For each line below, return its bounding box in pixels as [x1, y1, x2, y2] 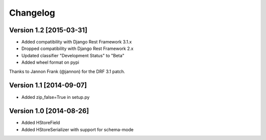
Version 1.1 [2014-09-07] [9, 81, 87, 90]
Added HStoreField [21, 120, 60, 126]
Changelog [9, 7, 55, 18]
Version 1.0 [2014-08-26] [9, 107, 89, 115]
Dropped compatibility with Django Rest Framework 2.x [21, 46, 134, 51]
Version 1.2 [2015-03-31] [9, 26, 88, 34]
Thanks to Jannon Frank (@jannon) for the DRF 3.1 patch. [9, 69, 126, 74]
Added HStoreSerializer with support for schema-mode [21, 126, 134, 132]
